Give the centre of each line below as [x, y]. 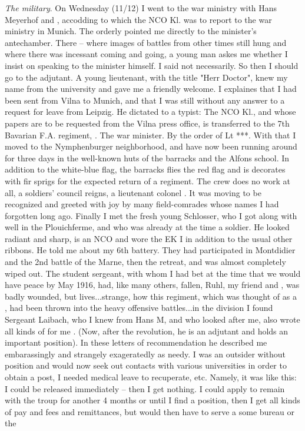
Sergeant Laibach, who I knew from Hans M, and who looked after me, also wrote [152, 319]
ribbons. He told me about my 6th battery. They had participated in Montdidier [150, 250]
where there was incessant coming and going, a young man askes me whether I [146, 54]
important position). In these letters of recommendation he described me [136, 342]
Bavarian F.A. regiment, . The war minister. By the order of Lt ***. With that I [150, 135]
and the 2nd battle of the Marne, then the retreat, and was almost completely [145, 262]
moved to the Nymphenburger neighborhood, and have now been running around [151, 146]
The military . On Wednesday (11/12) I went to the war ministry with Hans [141, 8]
